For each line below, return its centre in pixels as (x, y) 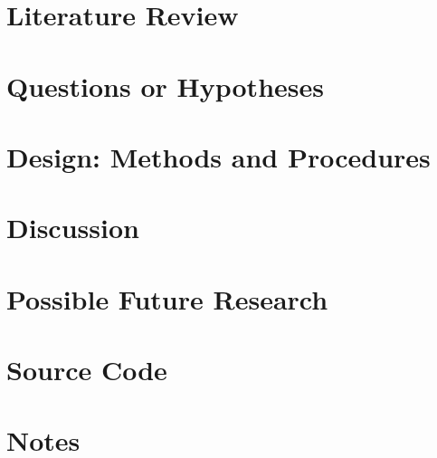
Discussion (73, 228)
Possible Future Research (167, 298)
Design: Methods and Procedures (218, 156)
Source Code (87, 370)
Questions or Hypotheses (165, 86)
